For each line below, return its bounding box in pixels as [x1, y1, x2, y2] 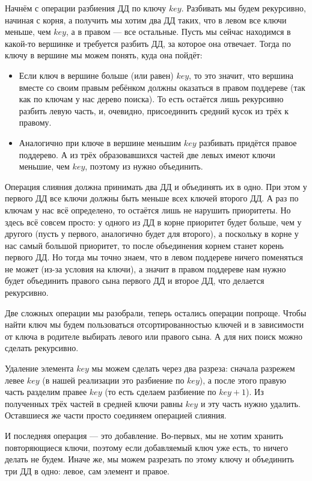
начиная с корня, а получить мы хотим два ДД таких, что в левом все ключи [5, 13, 287, 26]
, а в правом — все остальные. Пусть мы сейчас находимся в [66, 25, 291, 38]
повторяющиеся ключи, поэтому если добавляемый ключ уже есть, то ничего [5, 441, 288, 453]
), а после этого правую [199, 373, 286, 386]
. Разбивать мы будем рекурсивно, [181, 2, 306, 14]
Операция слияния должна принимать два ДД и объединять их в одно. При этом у [5, 180, 307, 192]
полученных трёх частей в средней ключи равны [5, 397, 183, 409]
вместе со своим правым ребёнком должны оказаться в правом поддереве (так [19, 81, 305, 93]
